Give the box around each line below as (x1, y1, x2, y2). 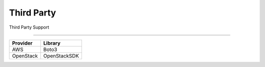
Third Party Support (9, 24, 50, 30)
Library (43, 39, 61, 46)
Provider (12, 39, 33, 46)
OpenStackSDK (43, 52, 79, 59)
